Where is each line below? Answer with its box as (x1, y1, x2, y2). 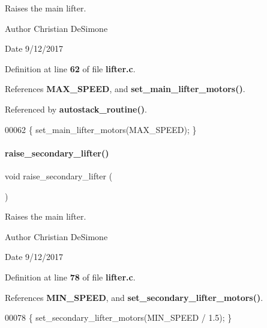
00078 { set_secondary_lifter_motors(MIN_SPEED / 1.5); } (5, 311, 232, 324)
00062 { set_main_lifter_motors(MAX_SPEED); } (5, 123, 197, 135)
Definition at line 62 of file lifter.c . (5, 62, 136, 75)
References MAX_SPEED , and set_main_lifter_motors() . (5, 82, 245, 95)
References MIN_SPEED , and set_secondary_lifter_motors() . (5, 291, 263, 303)
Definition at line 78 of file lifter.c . (5, 270, 136, 283)
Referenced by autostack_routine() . (5, 102, 147, 115)
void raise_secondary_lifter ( (5, 169, 113, 182)
